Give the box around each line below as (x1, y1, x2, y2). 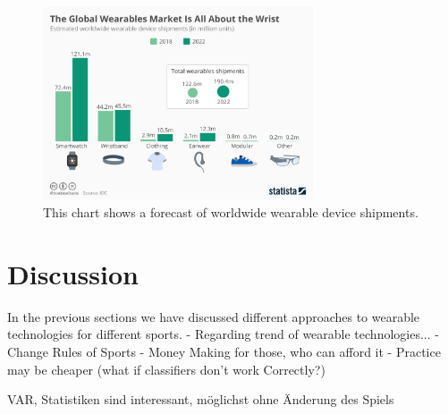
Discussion (7, 255, 139, 291)
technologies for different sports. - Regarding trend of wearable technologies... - (7, 325, 439, 343)
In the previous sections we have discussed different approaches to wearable (7, 307, 420, 325)
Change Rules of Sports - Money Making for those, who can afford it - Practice (7, 342, 441, 360)
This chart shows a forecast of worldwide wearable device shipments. (43, 203, 418, 222)
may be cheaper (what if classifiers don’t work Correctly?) (7, 359, 325, 378)
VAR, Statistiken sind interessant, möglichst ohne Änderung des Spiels (7, 390, 394, 409)
